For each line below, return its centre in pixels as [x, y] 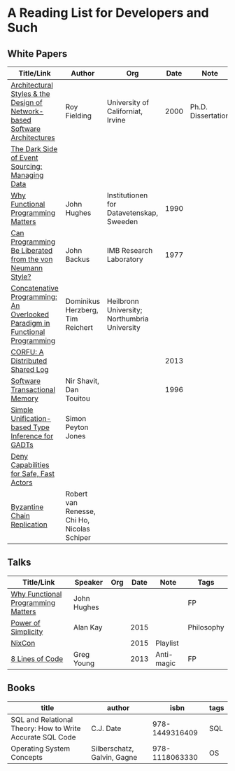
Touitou [78, 398]
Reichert [79, 327]
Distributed [29, 361]
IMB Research [130, 250]
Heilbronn [123, 301]
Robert [77, 494]
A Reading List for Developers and [108, 13]
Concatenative [35, 288]
